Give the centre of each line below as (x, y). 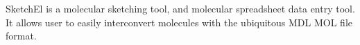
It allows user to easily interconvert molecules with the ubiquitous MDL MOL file (179, 22)
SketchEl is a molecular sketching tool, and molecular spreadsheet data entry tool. (180, 8)
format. (21, 36)
